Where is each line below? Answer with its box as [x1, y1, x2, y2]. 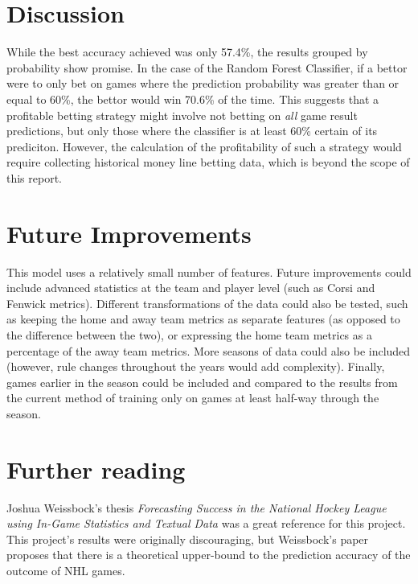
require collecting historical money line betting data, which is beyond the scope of [6, 154, 410, 171]
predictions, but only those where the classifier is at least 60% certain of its [6, 122, 378, 139]
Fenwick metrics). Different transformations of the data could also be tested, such [6, 294, 408, 311]
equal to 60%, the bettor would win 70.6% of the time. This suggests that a [6, 90, 379, 107]
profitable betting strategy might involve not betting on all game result [6, 106, 358, 123]
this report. [6, 169, 63, 186]
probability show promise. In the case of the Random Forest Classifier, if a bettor [6, 59, 408, 76]
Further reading [6, 452, 186, 485]
